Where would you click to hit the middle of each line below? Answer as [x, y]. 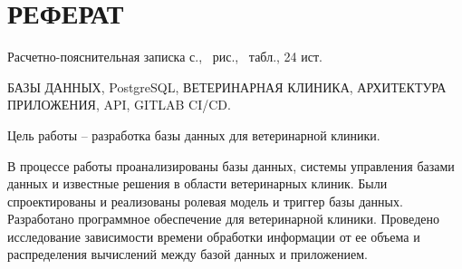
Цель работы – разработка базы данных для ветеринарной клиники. [194, 134]
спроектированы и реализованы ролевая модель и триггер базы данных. [205, 201]
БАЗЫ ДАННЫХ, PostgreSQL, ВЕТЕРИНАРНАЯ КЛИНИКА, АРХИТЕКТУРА [227, 86]
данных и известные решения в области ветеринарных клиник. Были [197, 183]
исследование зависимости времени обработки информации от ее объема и [214, 236]
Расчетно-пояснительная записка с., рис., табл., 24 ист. [165, 57]
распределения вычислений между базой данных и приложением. [188, 254]
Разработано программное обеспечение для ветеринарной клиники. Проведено [223, 219]
